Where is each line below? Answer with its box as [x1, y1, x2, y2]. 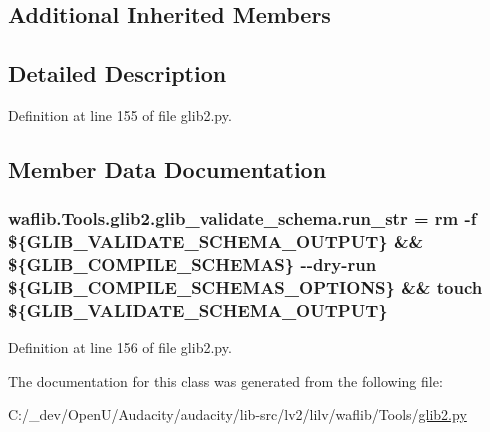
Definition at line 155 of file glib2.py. [8, 104, 232, 125]
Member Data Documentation [8, 153, 327, 184]
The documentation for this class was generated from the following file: [8, 370, 443, 391]
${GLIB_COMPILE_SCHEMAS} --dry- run [8, 252, 377, 277]
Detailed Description [8, 58, 227, 89]
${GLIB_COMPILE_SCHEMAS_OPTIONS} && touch [8, 275, 483, 300]
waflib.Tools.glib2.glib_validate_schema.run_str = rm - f [8, 206, 477, 231]
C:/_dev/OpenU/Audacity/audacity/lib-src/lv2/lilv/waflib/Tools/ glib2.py [8, 404, 467, 425]
